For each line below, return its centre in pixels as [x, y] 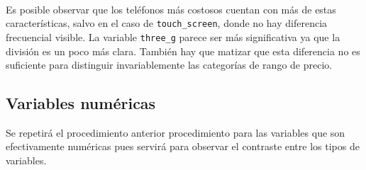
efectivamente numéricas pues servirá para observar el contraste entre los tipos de [183, 146]
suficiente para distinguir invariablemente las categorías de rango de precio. [169, 65]
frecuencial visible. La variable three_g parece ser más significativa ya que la [173, 36]
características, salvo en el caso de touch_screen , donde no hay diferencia [167, 23]
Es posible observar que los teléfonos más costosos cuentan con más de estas [171, 9]
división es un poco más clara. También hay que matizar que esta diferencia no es [183, 51]
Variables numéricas [81, 103]
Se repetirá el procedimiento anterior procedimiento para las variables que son [176, 132]
